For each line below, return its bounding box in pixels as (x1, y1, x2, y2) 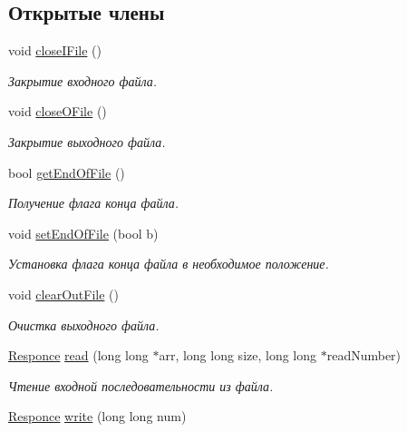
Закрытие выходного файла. (8, 132, 166, 151)
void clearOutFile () (8, 284, 119, 303)
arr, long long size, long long (159, 346, 317, 365)
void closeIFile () (8, 41, 102, 60)
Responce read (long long (8, 346, 149, 365)
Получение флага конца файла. (8, 193, 179, 212)
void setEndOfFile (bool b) (8, 223, 159, 242)
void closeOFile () (8, 102, 107, 121)
